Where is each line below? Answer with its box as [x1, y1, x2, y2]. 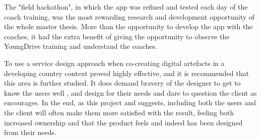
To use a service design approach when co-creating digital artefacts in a [4, 57, 225, 68]
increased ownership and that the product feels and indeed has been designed [4, 117, 243, 127]
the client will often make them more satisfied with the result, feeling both [4, 107, 234, 117]
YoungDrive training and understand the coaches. [4, 41, 157, 51]
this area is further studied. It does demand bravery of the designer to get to [4, 78, 241, 88]
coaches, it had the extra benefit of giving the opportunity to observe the [4, 31, 230, 41]
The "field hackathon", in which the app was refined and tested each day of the [4, 2, 248, 12]
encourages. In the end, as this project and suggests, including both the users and [4, 97, 256, 108]
